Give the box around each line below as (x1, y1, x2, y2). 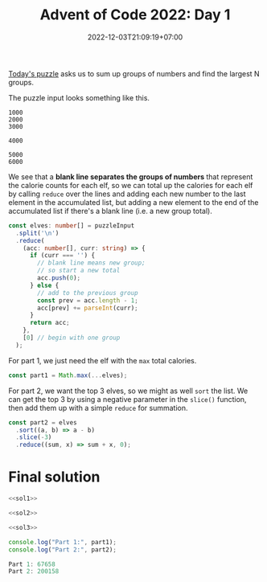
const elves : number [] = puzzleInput (8, 221, 135, 230)
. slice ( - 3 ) (15, 433, 52, 441)
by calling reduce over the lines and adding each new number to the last (8, 189, 247, 199)
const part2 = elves (8, 418, 78, 427)
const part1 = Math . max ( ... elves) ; (8, 371, 128, 379)
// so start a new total (37, 267, 121, 275)
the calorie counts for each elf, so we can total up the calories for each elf (8, 180, 253, 190)
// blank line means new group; (37, 259, 146, 267)
